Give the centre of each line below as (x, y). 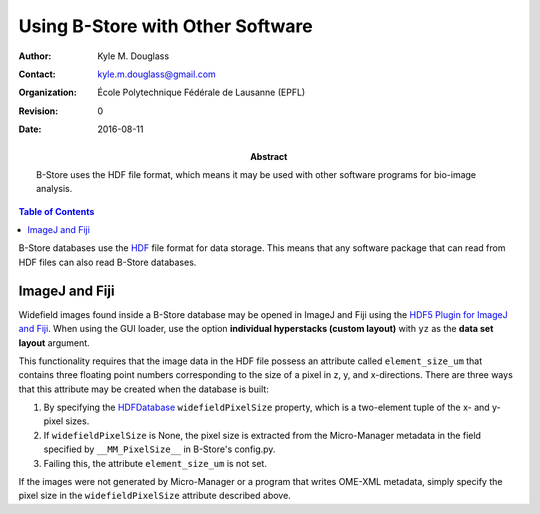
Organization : (47, 92)
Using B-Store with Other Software (166, 26)
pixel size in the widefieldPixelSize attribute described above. (155, 496)
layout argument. (54, 342)
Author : (35, 56)
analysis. (54, 189)
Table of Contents (56, 211)
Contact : (37, 74)
